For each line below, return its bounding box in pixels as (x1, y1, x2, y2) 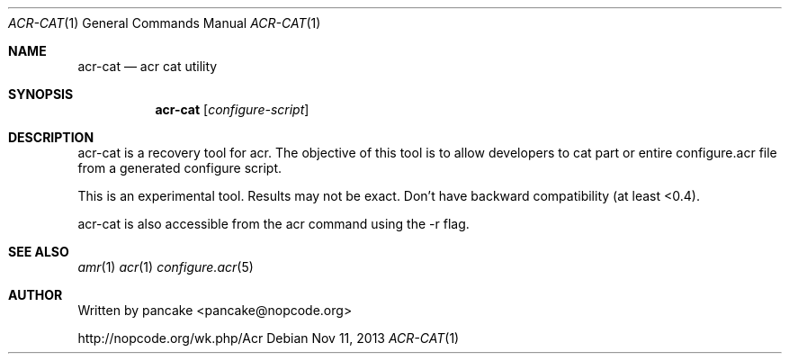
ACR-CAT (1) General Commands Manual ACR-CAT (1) (8, 15, 321, 31)
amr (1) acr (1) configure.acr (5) (77, 259, 254, 275)
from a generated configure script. (77, 160, 282, 176)
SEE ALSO (8, 244, 69, 259)
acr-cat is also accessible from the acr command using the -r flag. (77, 216, 470, 231)
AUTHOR (8, 287, 63, 302)
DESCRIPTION (8, 130, 94, 145)
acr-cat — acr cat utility (77, 59, 218, 74)
